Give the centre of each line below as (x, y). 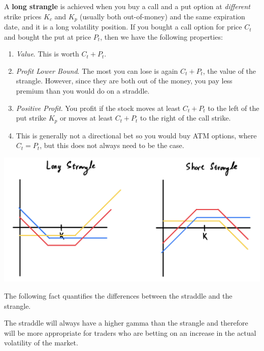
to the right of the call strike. (186, 118)
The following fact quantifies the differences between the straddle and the (118, 296)
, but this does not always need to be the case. (112, 145)
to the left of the (234, 108)
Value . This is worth (47, 54)
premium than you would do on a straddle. (83, 91)
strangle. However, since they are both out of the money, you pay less (124, 81)
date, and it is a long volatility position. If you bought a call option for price (123, 27)
